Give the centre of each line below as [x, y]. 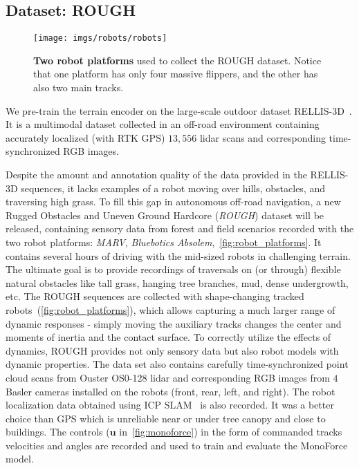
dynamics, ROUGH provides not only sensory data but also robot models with [172, 350]
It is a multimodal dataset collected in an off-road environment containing [163, 124]
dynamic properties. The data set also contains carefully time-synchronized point [177, 364]
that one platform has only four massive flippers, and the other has [176, 74]
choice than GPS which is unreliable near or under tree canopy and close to [166, 418]
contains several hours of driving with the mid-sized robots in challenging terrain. [178, 255]
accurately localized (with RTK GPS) [85, 137]
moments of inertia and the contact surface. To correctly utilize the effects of [168, 337]
